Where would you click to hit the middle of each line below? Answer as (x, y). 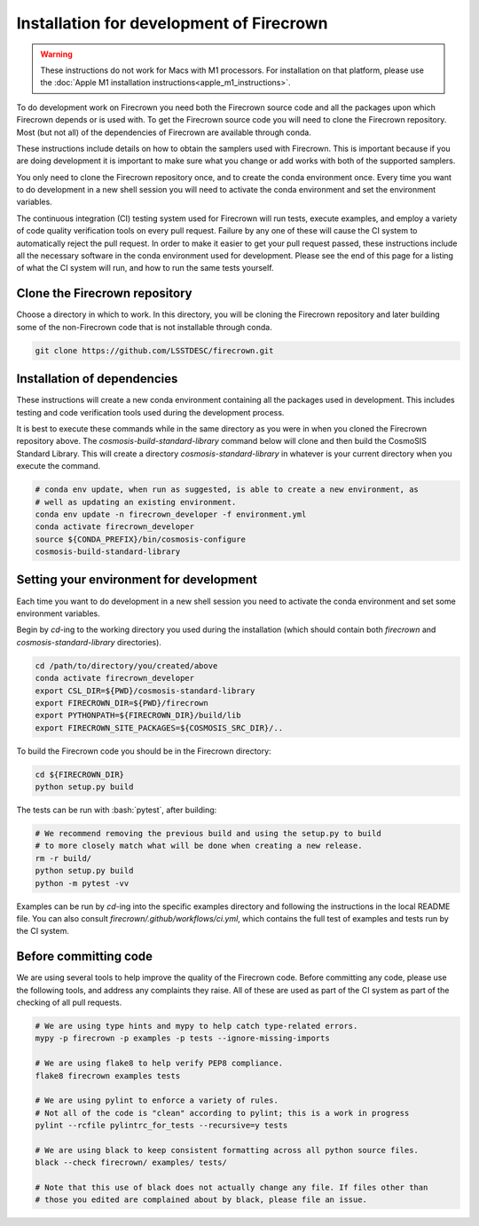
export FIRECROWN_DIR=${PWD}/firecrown (122, 703)
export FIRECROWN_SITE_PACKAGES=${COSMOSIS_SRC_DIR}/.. (159, 728)
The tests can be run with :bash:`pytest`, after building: (117, 810)
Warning (56, 54)
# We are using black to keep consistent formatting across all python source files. (227, 1150)
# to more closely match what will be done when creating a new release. (199, 846)
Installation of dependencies (97, 379)
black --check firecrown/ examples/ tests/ (131, 1163)
